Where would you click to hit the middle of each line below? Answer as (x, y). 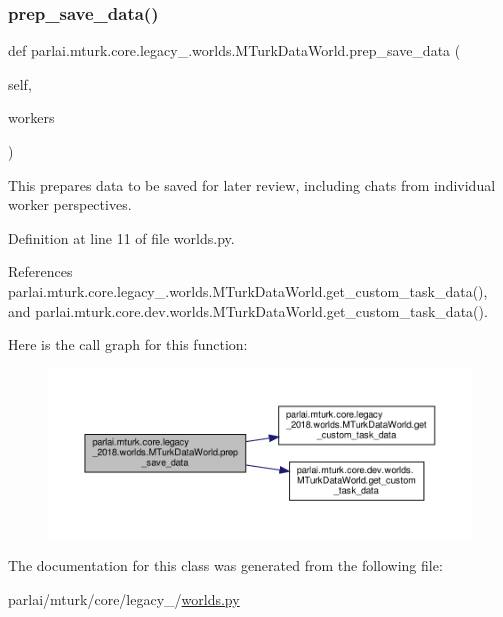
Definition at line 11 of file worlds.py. (121, 237)
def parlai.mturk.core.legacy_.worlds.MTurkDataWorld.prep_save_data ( (234, 50)
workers (31, 117)
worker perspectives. (70, 204)
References (40, 271)
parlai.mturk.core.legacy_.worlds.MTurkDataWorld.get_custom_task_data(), (248, 290)
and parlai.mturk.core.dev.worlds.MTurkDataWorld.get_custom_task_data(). (248, 310)
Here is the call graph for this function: (128, 344)
